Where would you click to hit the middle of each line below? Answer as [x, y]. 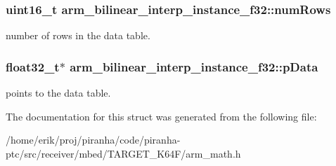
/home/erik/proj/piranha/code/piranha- [93, 140]
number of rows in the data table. [78, 35]
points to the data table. [58, 93]
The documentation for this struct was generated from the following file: [161, 116]
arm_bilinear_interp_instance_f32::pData [194, 66]
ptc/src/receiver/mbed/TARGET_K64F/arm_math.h [123, 153]
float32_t [33, 66]
